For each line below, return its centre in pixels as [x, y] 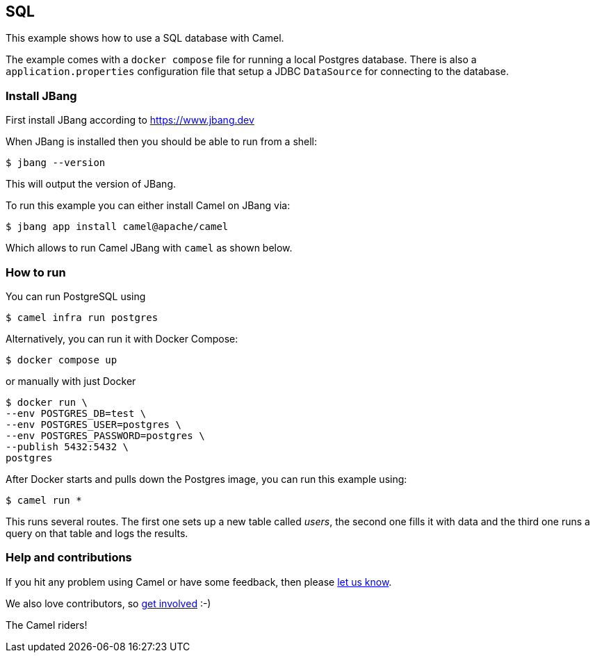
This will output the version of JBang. [91, 184]
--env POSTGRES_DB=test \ [76, 413]
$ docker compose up [62, 360]
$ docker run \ [47, 402]
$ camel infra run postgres [82, 317]
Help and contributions [69, 558]
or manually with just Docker [71, 381]
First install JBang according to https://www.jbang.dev [130, 120]
